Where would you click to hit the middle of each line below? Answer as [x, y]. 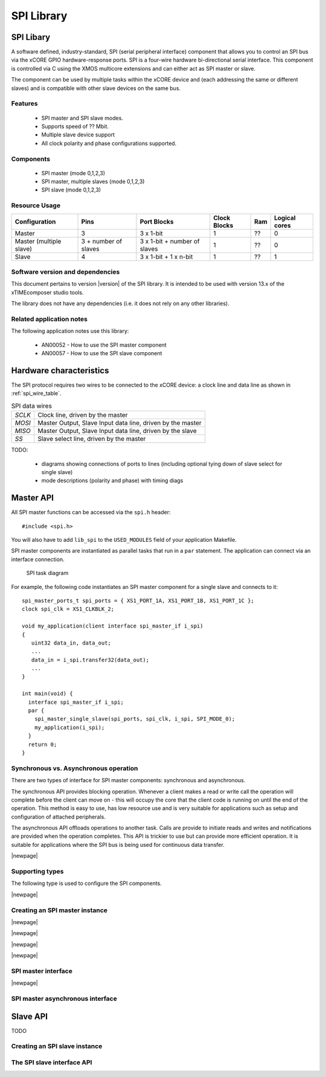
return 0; [43, 744]
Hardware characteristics [60, 371]
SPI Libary [31, 37]
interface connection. [38, 559]
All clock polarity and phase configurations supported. [109, 143]
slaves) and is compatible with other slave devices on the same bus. [96, 88]
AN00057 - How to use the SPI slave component [102, 353]
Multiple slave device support [78, 135]
